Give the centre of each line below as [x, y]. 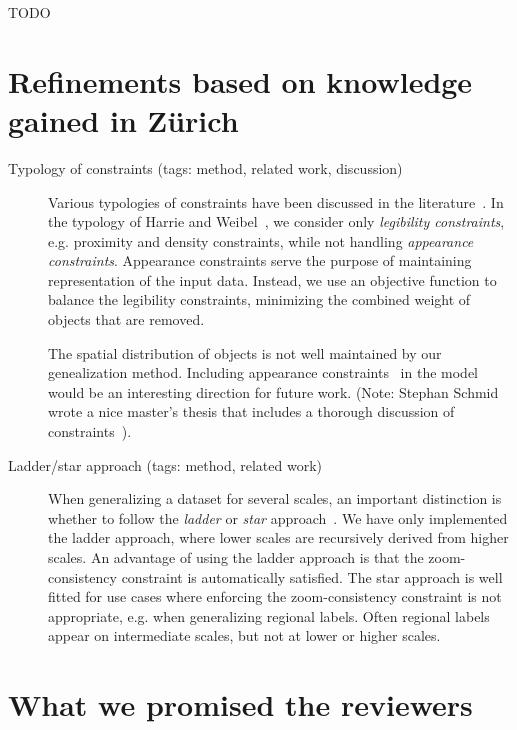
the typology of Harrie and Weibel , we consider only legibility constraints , [276, 221]
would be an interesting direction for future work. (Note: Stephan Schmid [273, 391]
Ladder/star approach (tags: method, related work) [165, 464]
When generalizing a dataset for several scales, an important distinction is [275, 498]
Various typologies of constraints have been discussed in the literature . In [276, 201]
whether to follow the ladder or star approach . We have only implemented [278, 517]
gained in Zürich [123, 119]
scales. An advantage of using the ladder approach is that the [236, 557]
